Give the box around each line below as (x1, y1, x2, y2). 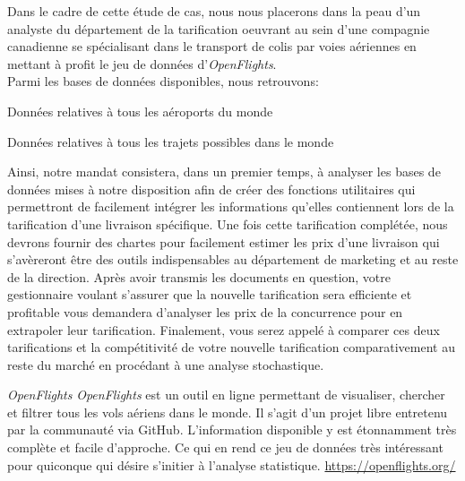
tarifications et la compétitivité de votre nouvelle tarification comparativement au (7, 338, 455, 356)
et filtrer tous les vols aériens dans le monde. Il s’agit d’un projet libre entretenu (7, 402, 448, 421)
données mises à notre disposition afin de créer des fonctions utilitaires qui (7, 179, 416, 198)
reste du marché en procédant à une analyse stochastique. (7, 355, 324, 374)
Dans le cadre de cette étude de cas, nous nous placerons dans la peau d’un (7, 2, 421, 20)
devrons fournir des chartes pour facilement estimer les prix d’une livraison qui (7, 232, 440, 251)
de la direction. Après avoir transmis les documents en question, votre (7, 267, 392, 286)
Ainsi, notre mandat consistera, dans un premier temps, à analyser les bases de (7, 162, 441, 181)
